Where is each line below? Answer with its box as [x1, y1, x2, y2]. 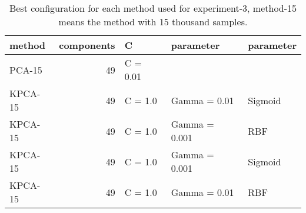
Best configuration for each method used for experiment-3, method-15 [9, 1, 297, 15]
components [59, 38, 115, 52]
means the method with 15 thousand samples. [58, 15, 248, 28]
